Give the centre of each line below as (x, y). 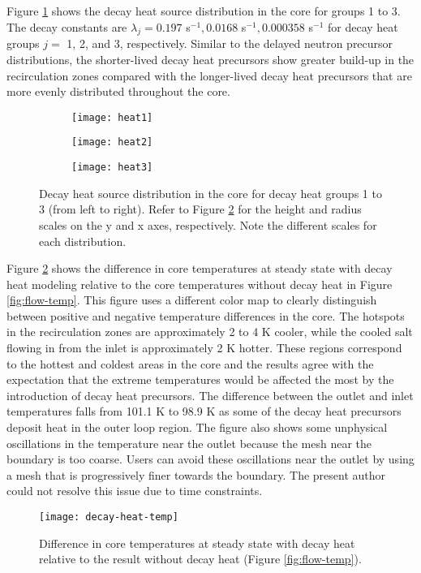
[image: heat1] (112, 117)
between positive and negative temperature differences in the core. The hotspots (206, 315)
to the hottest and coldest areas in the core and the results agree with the (190, 363)
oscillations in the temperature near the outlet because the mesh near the (189, 443)
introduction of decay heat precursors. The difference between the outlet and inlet (210, 395)
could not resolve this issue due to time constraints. (135, 491)
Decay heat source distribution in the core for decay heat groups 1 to (210, 193)
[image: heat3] (112, 168)
